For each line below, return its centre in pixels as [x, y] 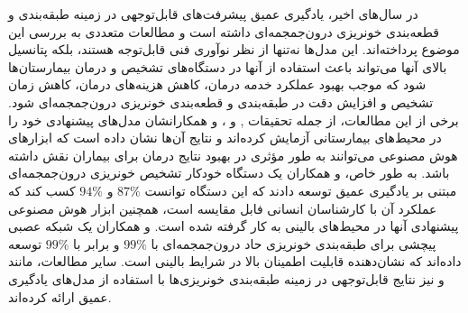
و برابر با [96, 243]
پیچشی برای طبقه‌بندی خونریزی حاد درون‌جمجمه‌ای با [294, 243]
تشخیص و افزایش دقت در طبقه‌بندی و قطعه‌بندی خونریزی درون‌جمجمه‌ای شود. [221, 101]
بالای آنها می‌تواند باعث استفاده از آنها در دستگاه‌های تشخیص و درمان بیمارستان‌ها [228, 66]
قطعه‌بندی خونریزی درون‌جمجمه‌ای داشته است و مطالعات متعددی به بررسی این [224, 31]
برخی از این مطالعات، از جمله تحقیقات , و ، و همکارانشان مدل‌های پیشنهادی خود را [234, 120]
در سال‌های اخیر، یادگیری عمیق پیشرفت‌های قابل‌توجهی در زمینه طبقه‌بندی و [213, 14]
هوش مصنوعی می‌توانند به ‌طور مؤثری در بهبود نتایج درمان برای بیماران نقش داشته [233, 155]
